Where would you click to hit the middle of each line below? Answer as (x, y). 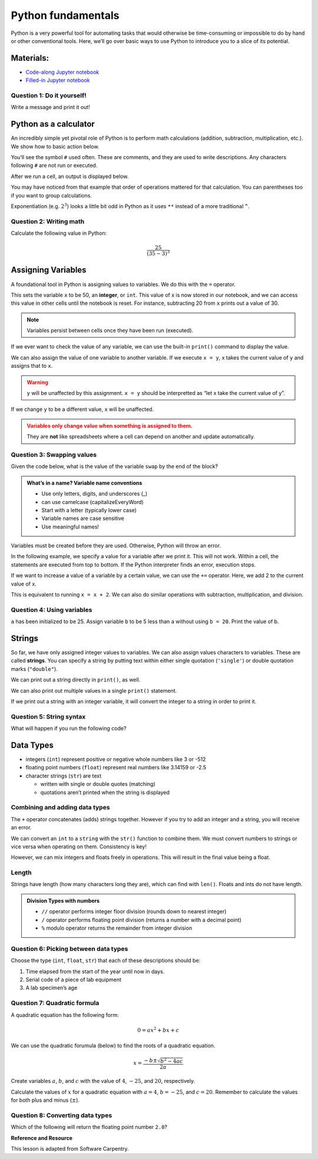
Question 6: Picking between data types (69, 949)
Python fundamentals (65, 15)
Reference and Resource (42, 1138)
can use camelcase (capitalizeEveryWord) (92, 502)
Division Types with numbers (63, 900)
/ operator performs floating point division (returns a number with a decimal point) (141, 920)
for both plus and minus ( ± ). (45, 1100)
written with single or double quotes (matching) (98, 784)
